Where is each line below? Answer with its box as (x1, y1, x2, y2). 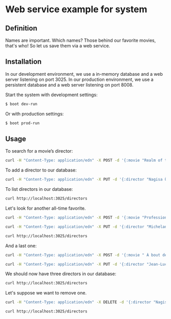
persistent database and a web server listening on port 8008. (5, 81, 134, 88)
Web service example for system (5, 4, 148, 15)
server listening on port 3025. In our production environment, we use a (5, 76, 154, 82)
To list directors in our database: (5, 186, 73, 192)
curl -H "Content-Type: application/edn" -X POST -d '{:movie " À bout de (5, 252, 167, 257)
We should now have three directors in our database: (5, 271, 117, 277)
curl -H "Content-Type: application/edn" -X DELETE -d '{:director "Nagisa (5, 300, 169, 305)
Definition (5, 24, 37, 33)
